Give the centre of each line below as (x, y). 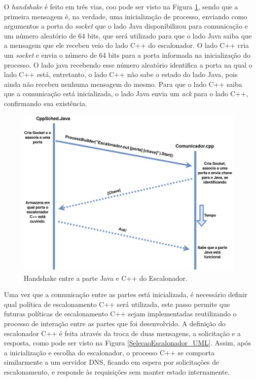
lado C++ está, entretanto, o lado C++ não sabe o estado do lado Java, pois (121, 74)
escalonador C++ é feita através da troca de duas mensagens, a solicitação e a (123, 333)
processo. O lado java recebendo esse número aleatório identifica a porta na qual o (128, 64)
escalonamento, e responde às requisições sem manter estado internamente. (117, 371)
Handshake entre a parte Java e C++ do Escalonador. (106, 278)
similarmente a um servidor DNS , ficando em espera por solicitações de (111, 362)
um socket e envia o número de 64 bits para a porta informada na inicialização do (127, 55)
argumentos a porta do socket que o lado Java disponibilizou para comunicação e (126, 26)
